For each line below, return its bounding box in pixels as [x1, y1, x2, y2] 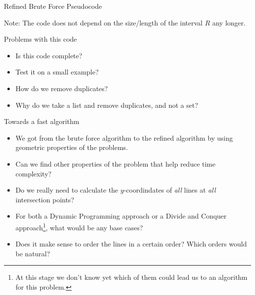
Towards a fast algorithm [4, 116, 79, 126]
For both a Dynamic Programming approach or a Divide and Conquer [15, 211, 227, 221]
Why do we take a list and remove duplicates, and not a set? [15, 99, 198, 110]
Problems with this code [4, 34, 77, 44]
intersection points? [15, 194, 74, 204]
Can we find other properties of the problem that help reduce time [15, 158, 216, 169]
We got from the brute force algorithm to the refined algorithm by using [15, 132, 233, 143]
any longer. [212, 17, 246, 27]
